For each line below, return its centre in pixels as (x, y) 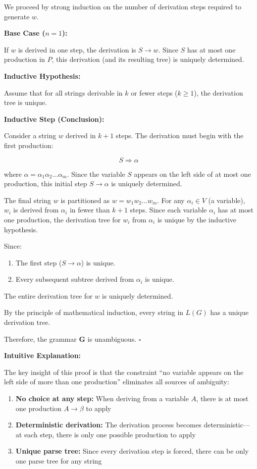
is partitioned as (85, 200)
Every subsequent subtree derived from (75, 279)
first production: (29, 145)
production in (25, 59)
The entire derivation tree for (48, 295)
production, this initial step (46, 183)
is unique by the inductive (197, 219)
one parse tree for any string (59, 461)
